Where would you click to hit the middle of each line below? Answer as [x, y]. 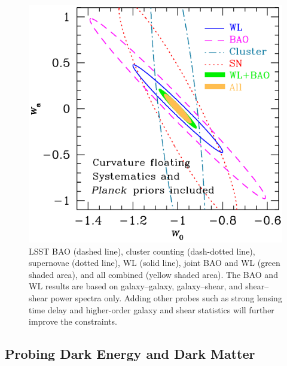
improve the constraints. [73, 321]
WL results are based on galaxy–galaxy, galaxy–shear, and [136, 286]
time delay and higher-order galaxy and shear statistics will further [152, 309]
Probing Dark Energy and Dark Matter [130, 354]
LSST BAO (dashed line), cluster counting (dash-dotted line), [142, 251]
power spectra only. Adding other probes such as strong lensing [166, 297]
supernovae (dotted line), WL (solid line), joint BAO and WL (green [155, 263]
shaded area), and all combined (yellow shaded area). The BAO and [153, 274]
